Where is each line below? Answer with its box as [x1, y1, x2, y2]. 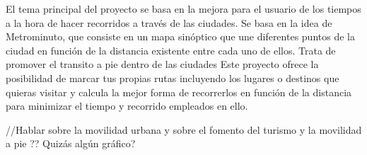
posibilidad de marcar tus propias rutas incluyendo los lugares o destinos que [6, 70, 339, 85]
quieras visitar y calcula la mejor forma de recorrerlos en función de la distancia [6, 84, 352, 99]
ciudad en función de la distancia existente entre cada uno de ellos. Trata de [6, 42, 336, 57]
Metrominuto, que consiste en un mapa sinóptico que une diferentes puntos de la [6, 29, 355, 44]
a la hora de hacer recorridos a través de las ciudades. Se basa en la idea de [6, 15, 332, 30]
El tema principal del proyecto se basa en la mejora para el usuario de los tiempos [6, 1, 361, 16]
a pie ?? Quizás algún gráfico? [6, 136, 136, 151]
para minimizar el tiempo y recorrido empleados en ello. [6, 98, 248, 113]
